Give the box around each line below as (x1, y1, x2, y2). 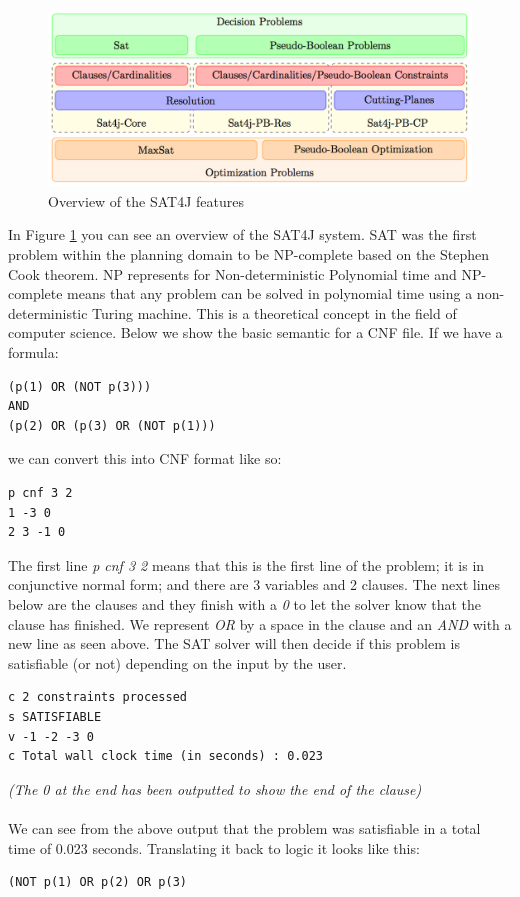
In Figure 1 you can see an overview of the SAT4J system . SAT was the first (8, 224, 477, 245)
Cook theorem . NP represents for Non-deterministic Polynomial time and (8, 263, 457, 284)
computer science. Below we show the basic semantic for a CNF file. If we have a (8, 322, 503, 343)
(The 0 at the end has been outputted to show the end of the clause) (8, 778, 422, 799)
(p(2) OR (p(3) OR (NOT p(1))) (8, 418, 216, 433)
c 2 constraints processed (8, 690, 187, 705)
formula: (8, 342, 59, 363)
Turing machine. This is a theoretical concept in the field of (92, 302, 457, 323)
